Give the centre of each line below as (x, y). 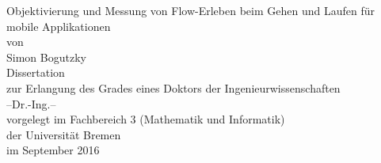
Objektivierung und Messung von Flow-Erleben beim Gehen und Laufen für (190, 10)
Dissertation (36, 72)
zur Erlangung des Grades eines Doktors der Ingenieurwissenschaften (173, 87)
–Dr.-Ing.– (31, 103)
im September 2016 (53, 150)
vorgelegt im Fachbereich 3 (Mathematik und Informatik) (146, 119)
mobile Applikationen (59, 26)
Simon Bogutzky (46, 57)
